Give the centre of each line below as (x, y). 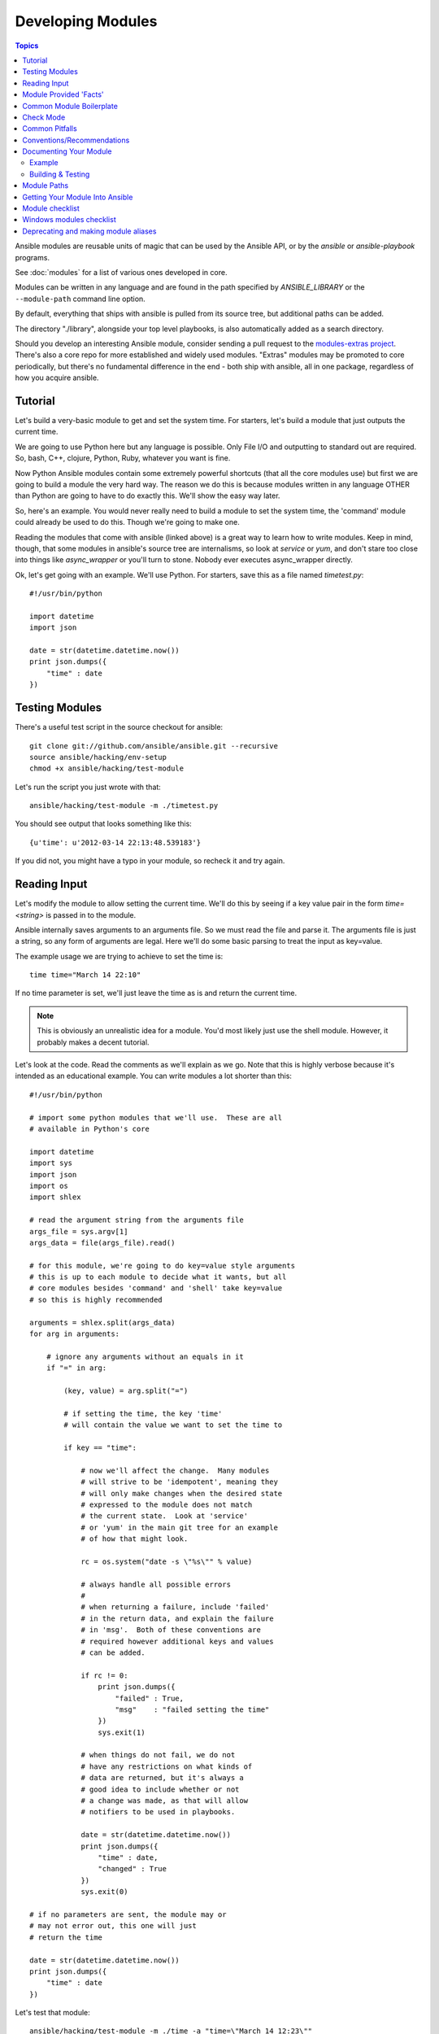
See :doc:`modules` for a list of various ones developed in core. (121, 272)
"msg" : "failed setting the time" (192, 1709)
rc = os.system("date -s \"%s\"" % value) (167, 1561)
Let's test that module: (53, 2013)
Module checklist (51, 208)
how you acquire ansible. (57, 378)
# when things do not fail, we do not (158, 1755)
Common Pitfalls (50, 129)
